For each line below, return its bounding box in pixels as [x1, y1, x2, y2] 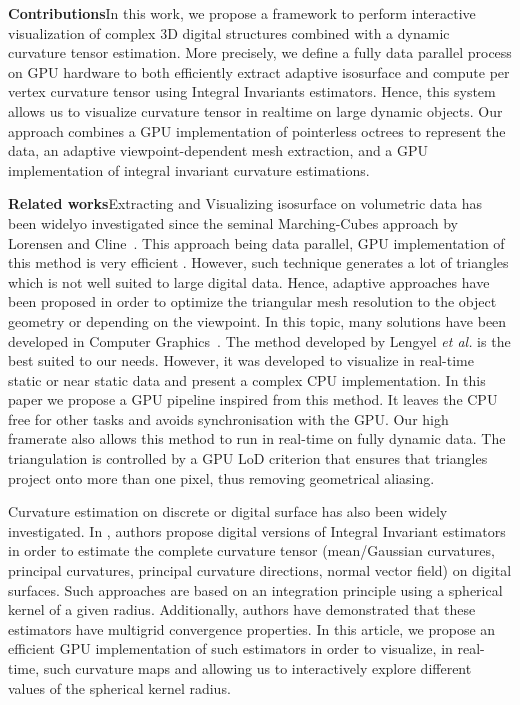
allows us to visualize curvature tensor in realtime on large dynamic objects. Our [8, 100, 503, 121]
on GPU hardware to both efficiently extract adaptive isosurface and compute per [8, 61, 510, 82]
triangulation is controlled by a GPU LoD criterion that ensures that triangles [8, 448, 488, 469]
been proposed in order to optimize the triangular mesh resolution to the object [8, 291, 497, 312]
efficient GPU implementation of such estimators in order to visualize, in [8, 638, 453, 659]
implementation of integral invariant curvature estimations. [8, 159, 370, 180]
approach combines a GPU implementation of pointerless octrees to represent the [8, 120, 506, 141]
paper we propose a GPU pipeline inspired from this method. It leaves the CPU [8, 389, 498, 410]
